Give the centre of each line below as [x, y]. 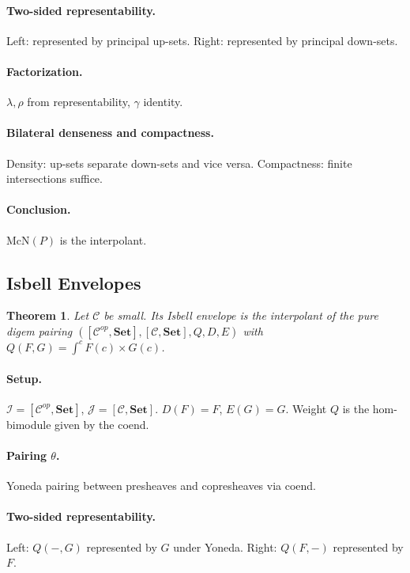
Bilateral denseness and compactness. [110, 133]
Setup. [24, 378]
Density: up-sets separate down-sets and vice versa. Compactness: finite [179, 163]
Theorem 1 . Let [48, 315]
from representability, [79, 102]
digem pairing [39, 330]
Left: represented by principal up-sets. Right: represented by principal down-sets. [202, 40]
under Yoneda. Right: [225, 546]
